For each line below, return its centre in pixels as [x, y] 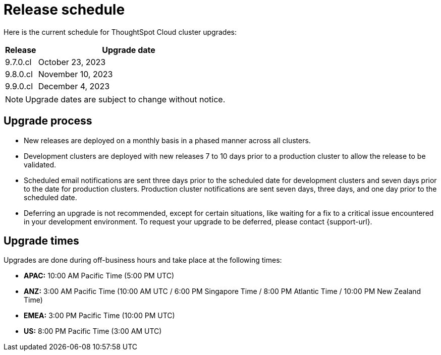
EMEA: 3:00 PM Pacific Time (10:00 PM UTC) [99, 316]
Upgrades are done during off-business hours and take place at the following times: [143, 260]
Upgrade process [48, 121]
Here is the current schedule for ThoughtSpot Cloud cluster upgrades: [120, 32]
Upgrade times [41, 241]
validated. [40, 164]
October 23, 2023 [72, 62]
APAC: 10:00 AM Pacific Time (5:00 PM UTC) [99, 276]
